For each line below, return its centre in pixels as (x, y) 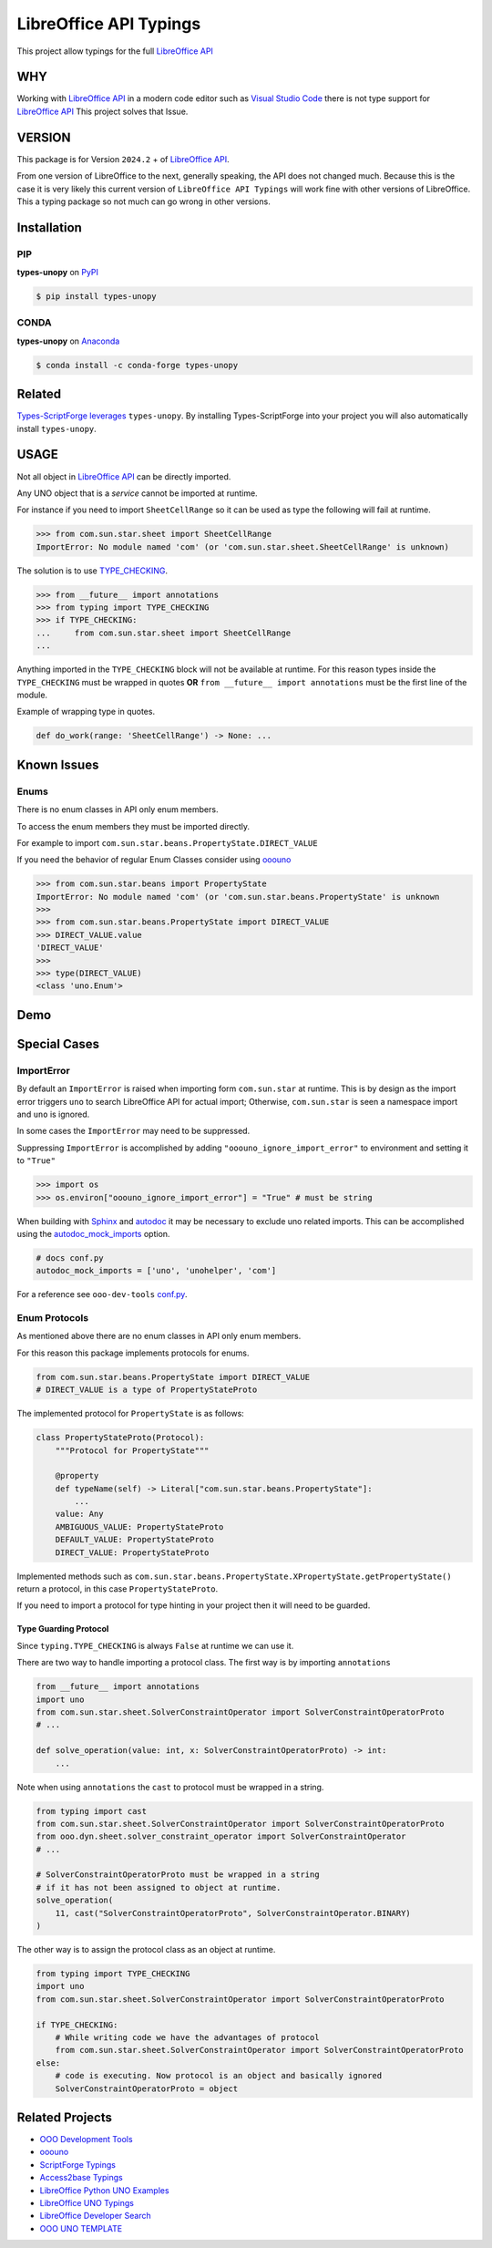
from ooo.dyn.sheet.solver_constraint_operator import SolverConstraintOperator (221, 1836)
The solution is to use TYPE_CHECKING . (92, 571)
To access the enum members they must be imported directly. (133, 826)
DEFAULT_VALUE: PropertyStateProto (134, 1540)
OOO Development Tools (86, 2139)
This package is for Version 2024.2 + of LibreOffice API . (123, 159)
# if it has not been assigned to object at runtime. (159, 1887)
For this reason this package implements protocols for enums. (133, 1353)
